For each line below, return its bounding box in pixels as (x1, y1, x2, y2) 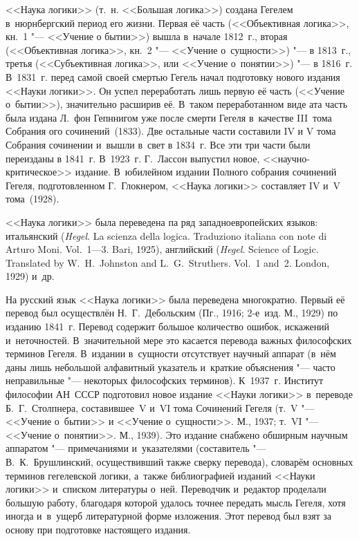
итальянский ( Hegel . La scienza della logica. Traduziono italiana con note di (6, 228, 327, 243)
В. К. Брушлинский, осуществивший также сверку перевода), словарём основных (6, 455, 353, 468)
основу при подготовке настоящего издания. (6, 522, 191, 536)
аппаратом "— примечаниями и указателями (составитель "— (6, 441, 266, 455)
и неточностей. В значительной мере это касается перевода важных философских (6, 332, 352, 347)
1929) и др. (6, 269, 55, 283)
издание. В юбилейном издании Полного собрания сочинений (75, 164, 337, 179)
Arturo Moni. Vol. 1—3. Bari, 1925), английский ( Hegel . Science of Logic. (6, 242, 319, 256)
